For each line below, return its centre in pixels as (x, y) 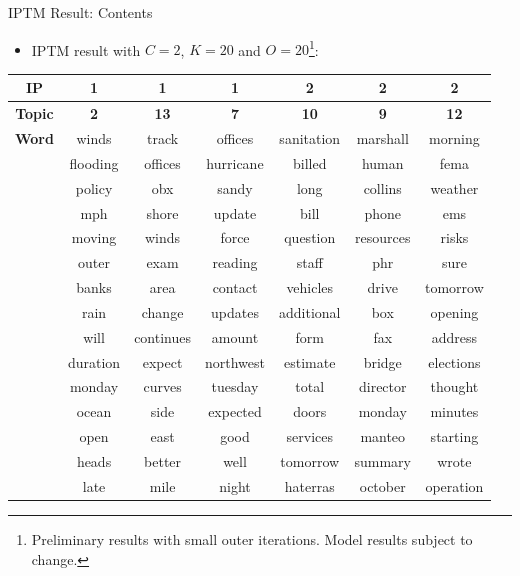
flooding (94, 162)
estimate (310, 361)
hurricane (235, 162)
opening (454, 311)
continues (162, 336)
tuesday (235, 386)
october (382, 485)
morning (454, 138)
